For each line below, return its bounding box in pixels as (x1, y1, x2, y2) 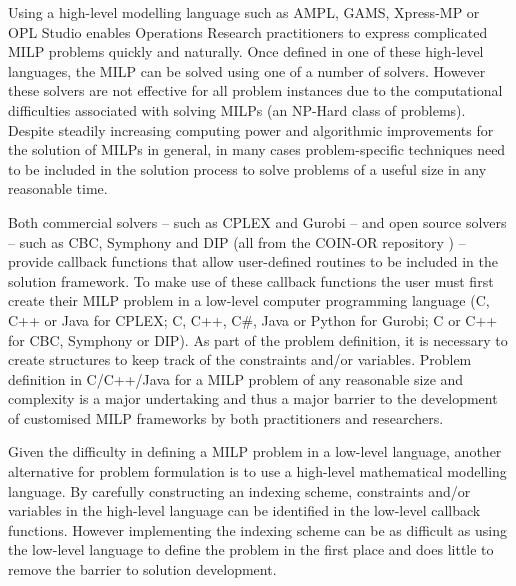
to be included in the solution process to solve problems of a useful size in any (8, 158, 487, 179)
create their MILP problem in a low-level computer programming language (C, (8, 290, 490, 311)
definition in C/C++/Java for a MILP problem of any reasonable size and (8, 368, 464, 389)
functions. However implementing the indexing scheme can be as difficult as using (8, 519, 507, 540)
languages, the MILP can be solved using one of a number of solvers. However (8, 60, 486, 81)
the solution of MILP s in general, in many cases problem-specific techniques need (8, 139, 506, 160)
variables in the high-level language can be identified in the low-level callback (8, 500, 481, 521)
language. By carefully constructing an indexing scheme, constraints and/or (8, 480, 471, 501)
